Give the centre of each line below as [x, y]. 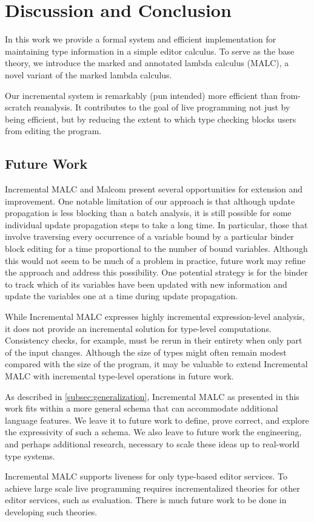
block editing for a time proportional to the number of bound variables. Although [156, 249]
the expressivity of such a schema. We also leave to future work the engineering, [153, 432]
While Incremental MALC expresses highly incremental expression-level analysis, [155, 317]
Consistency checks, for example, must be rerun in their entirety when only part [154, 340]
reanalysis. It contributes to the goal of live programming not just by [162, 107]
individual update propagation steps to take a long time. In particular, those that [156, 224]
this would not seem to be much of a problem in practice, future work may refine [155, 260]
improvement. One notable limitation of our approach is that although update [150, 201]
